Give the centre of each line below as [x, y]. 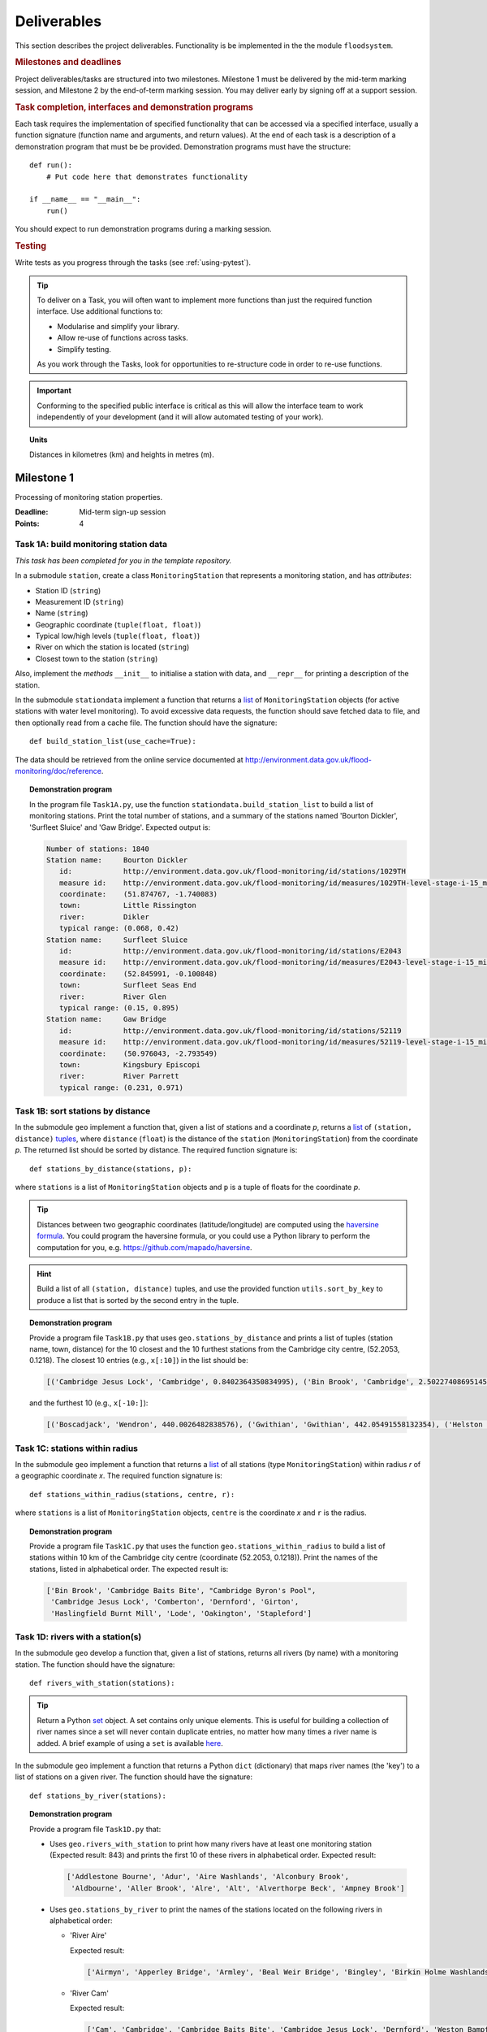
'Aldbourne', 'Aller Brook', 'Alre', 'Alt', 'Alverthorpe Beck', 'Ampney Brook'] [238, 1888]
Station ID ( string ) [68, 590]
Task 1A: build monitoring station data [91, 545]
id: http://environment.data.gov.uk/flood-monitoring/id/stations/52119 [230, 1031]
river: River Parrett [119, 1076]
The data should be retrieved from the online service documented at [129, 759]
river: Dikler [104, 917]
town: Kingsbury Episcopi [130, 1064]
